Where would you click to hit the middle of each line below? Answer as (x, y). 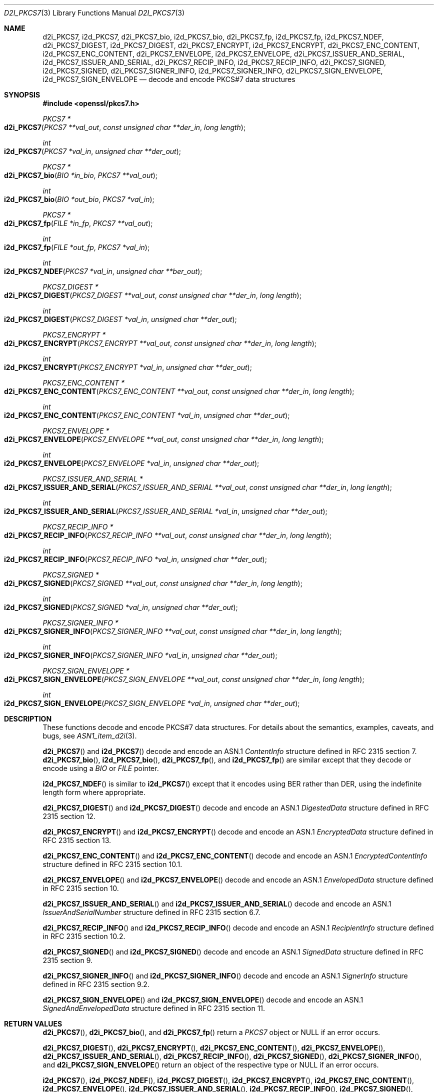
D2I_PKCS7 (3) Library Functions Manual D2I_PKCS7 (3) (94, 13)
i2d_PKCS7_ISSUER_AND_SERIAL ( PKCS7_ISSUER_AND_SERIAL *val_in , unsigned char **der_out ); (166, 511)
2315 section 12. (69, 816)
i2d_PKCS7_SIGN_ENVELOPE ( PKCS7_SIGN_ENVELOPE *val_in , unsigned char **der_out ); (152, 703)
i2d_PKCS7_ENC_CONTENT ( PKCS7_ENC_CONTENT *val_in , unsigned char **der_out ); (147, 415)
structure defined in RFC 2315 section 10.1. (112, 864)
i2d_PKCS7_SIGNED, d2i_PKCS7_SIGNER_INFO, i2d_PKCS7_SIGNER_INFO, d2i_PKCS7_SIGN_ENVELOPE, (213, 71)
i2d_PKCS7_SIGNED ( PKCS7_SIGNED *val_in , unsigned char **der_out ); (121, 607)
